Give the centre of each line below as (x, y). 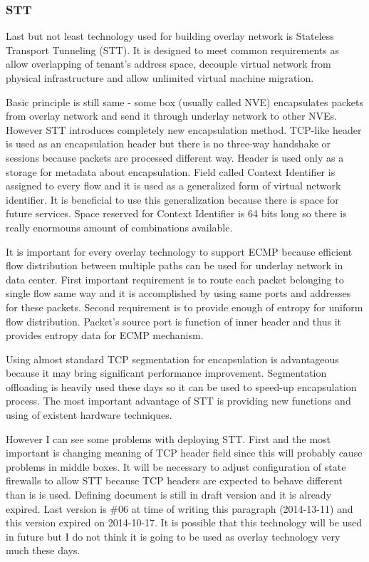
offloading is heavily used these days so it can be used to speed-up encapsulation (181, 386)
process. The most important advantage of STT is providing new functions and (178, 401)
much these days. (43, 550)
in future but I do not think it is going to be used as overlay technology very (173, 536)
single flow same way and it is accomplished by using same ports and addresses (178, 293)
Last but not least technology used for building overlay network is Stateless (170, 36)
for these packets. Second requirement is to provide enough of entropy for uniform (184, 307)
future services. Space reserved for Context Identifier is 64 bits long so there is (176, 213)
